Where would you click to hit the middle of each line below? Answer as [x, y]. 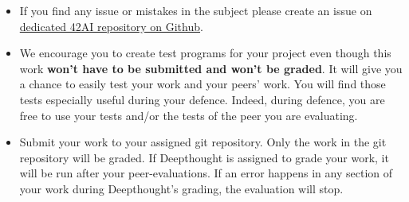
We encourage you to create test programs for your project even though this [205, 53]
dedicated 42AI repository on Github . [111, 26]
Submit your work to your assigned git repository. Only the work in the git [203, 142]
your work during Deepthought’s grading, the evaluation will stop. [181, 188]
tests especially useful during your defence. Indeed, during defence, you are [202, 99]
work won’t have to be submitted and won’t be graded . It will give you [211, 68]
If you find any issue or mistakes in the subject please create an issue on [196, 10]
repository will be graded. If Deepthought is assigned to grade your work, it [204, 157]
